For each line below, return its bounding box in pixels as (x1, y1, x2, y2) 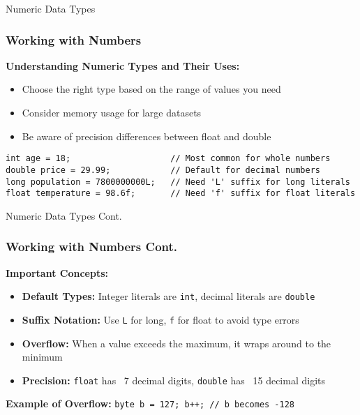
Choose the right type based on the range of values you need (22, 82, 281, 96)
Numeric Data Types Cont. (6, 208, 122, 222)
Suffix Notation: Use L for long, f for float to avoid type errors (22, 312, 299, 326)
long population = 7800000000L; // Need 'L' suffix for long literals (6, 176, 350, 187)
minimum (22, 349, 63, 364)
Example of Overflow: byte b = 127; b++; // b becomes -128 (6, 396, 294, 411)
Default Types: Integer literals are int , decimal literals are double (22, 289, 315, 303)
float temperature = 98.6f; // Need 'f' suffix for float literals (6, 188, 356, 199)
